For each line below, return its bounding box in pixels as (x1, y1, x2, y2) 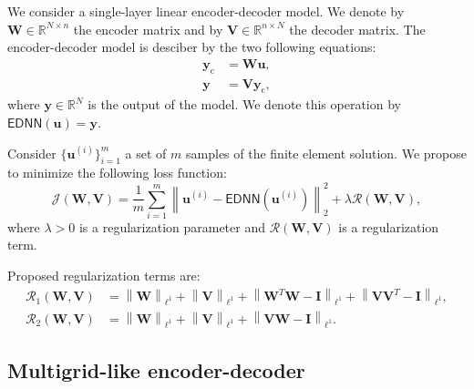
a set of (125, 143, 167, 162)
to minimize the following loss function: (7, 163, 227, 182)
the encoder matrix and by (73, 19, 223, 38)
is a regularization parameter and (78, 217, 265, 236)
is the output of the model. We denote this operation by (88, 95, 401, 114)
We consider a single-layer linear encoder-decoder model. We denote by (7, 2, 405, 20)
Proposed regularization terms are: (7, 266, 201, 285)
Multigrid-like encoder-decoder (7, 355, 305, 384)
